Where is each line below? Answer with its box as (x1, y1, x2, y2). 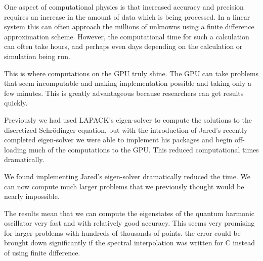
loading (4, 144, 27, 154)
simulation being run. (4, 50, 70, 61)
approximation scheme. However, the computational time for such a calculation (4, 31, 249, 41)
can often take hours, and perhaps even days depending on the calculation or (4, 41, 243, 51)
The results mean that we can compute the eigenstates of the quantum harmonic (4, 207, 254, 218)
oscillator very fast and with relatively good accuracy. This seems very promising (4, 218, 255, 228)
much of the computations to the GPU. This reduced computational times (29, 144, 259, 154)
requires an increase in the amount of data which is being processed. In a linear (4, 11, 250, 22)
